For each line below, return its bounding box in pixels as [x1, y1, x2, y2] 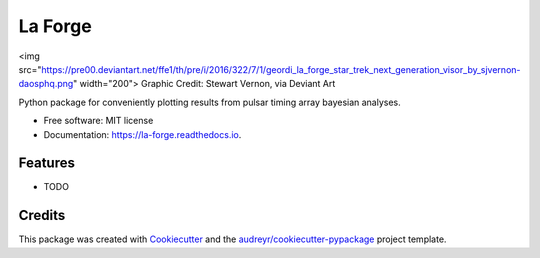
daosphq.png [18, 78, 74, 90]
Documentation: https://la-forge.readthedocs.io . [43, 128, 242, 140]
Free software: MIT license [43, 115, 154, 127]
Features [18, 155, 75, 172]
